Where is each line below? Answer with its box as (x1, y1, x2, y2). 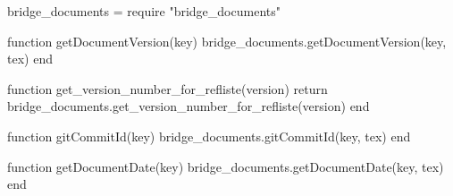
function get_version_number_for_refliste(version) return (7, 79, 328, 98)
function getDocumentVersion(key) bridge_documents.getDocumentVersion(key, (7, 31, 447, 50)
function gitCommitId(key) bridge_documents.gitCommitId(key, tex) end (7, 126, 411, 145)
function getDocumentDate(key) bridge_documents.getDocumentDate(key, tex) (7, 157, 444, 175)
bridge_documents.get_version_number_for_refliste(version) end (7, 97, 370, 115)
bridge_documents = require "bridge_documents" (7, 2, 281, 20)
